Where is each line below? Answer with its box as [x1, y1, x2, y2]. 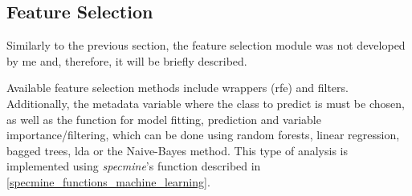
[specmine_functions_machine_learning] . [6, 173, 210, 190]
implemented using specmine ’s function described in [6, 158, 261, 174]
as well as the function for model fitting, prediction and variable [6, 110, 321, 127]
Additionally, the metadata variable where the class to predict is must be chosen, [6, 94, 405, 111]
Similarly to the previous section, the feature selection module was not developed [6, 37, 406, 54]
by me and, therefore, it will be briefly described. [6, 52, 247, 69]
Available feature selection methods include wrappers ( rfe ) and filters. [6, 79, 349, 96]
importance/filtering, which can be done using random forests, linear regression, [6, 126, 400, 143]
